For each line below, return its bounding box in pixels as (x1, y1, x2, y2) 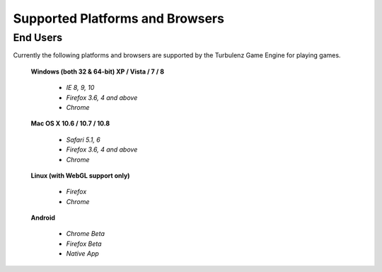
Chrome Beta (66, 229, 105, 238)
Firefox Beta (66, 239, 102, 248)
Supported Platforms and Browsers (13, 11, 224, 26)
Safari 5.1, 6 (66, 135, 100, 144)
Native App (66, 249, 99, 258)
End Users (13, 31, 63, 44)
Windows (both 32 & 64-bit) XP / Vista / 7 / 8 (30, 67, 165, 76)
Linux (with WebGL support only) (30, 171, 130, 180)
